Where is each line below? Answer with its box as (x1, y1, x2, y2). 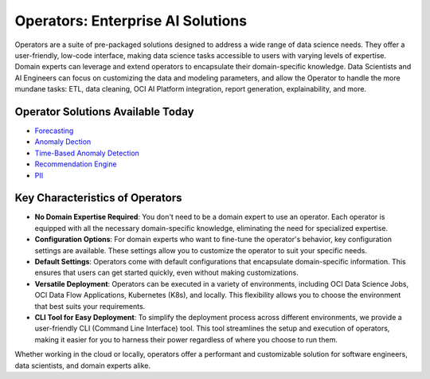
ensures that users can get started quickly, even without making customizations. (34, 268, 299, 278)
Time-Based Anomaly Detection (34, 148, 139, 158)
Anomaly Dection (34, 137, 92, 147)
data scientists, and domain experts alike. (14, 361, 151, 370)
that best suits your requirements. (34, 301, 146, 311)
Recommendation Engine (34, 159, 117, 169)
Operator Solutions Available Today (14, 104, 194, 119)
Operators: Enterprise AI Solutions (14, 12, 247, 29)
